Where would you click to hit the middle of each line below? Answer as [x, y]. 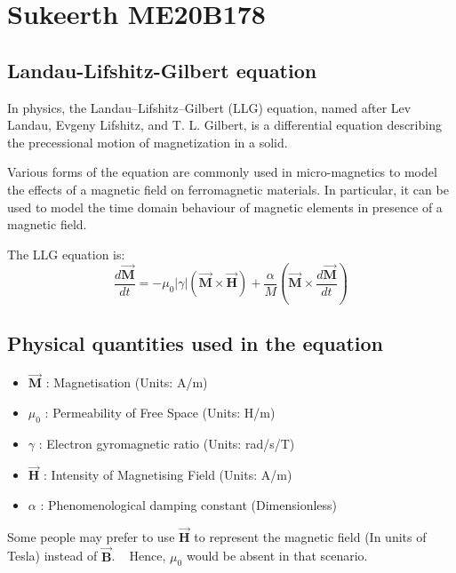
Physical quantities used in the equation [196, 343]
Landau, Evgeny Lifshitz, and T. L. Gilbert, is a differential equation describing [224, 125]
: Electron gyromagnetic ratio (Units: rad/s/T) [167, 443]
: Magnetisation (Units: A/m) [127, 382]
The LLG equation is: [66, 254]
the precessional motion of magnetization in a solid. [148, 142]
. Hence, [139, 556]
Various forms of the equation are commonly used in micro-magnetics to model [222, 172]
